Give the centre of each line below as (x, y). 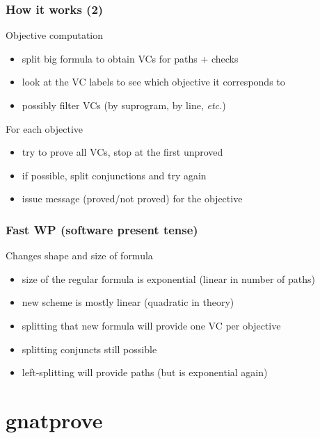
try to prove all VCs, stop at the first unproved (122, 152)
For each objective (45, 128)
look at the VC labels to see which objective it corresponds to (153, 82)
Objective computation (55, 35)
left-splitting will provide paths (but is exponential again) (145, 372)
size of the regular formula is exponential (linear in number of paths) (169, 278)
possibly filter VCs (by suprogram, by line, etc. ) (124, 105)
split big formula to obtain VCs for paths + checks (130, 58)
